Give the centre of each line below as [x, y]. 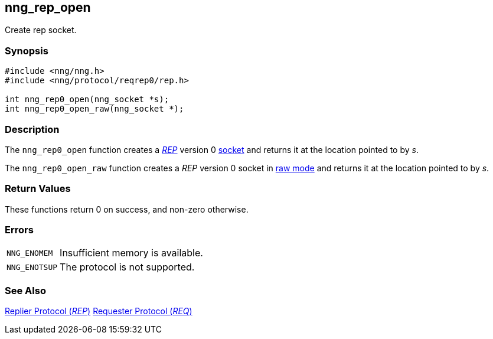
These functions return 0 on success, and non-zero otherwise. [127, 209]
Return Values [38, 189]
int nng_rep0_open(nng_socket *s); [87, 100]
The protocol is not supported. [127, 267]
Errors [19, 230]
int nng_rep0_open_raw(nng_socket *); [94, 109]
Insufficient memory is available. [131, 253]
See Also [25, 290]
